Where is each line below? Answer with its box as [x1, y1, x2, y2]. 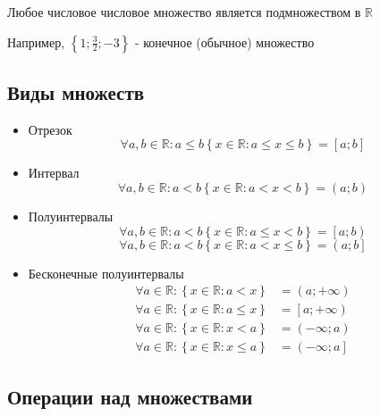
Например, [7, 32, 65, 51]
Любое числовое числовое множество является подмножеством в [7, 3, 361, 21]
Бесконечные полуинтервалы [28, 263, 184, 282]
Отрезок [28, 120, 72, 138]
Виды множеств [7, 78, 145, 105]
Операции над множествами [7, 382, 253, 410]
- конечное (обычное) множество [134, 32, 315, 51]
